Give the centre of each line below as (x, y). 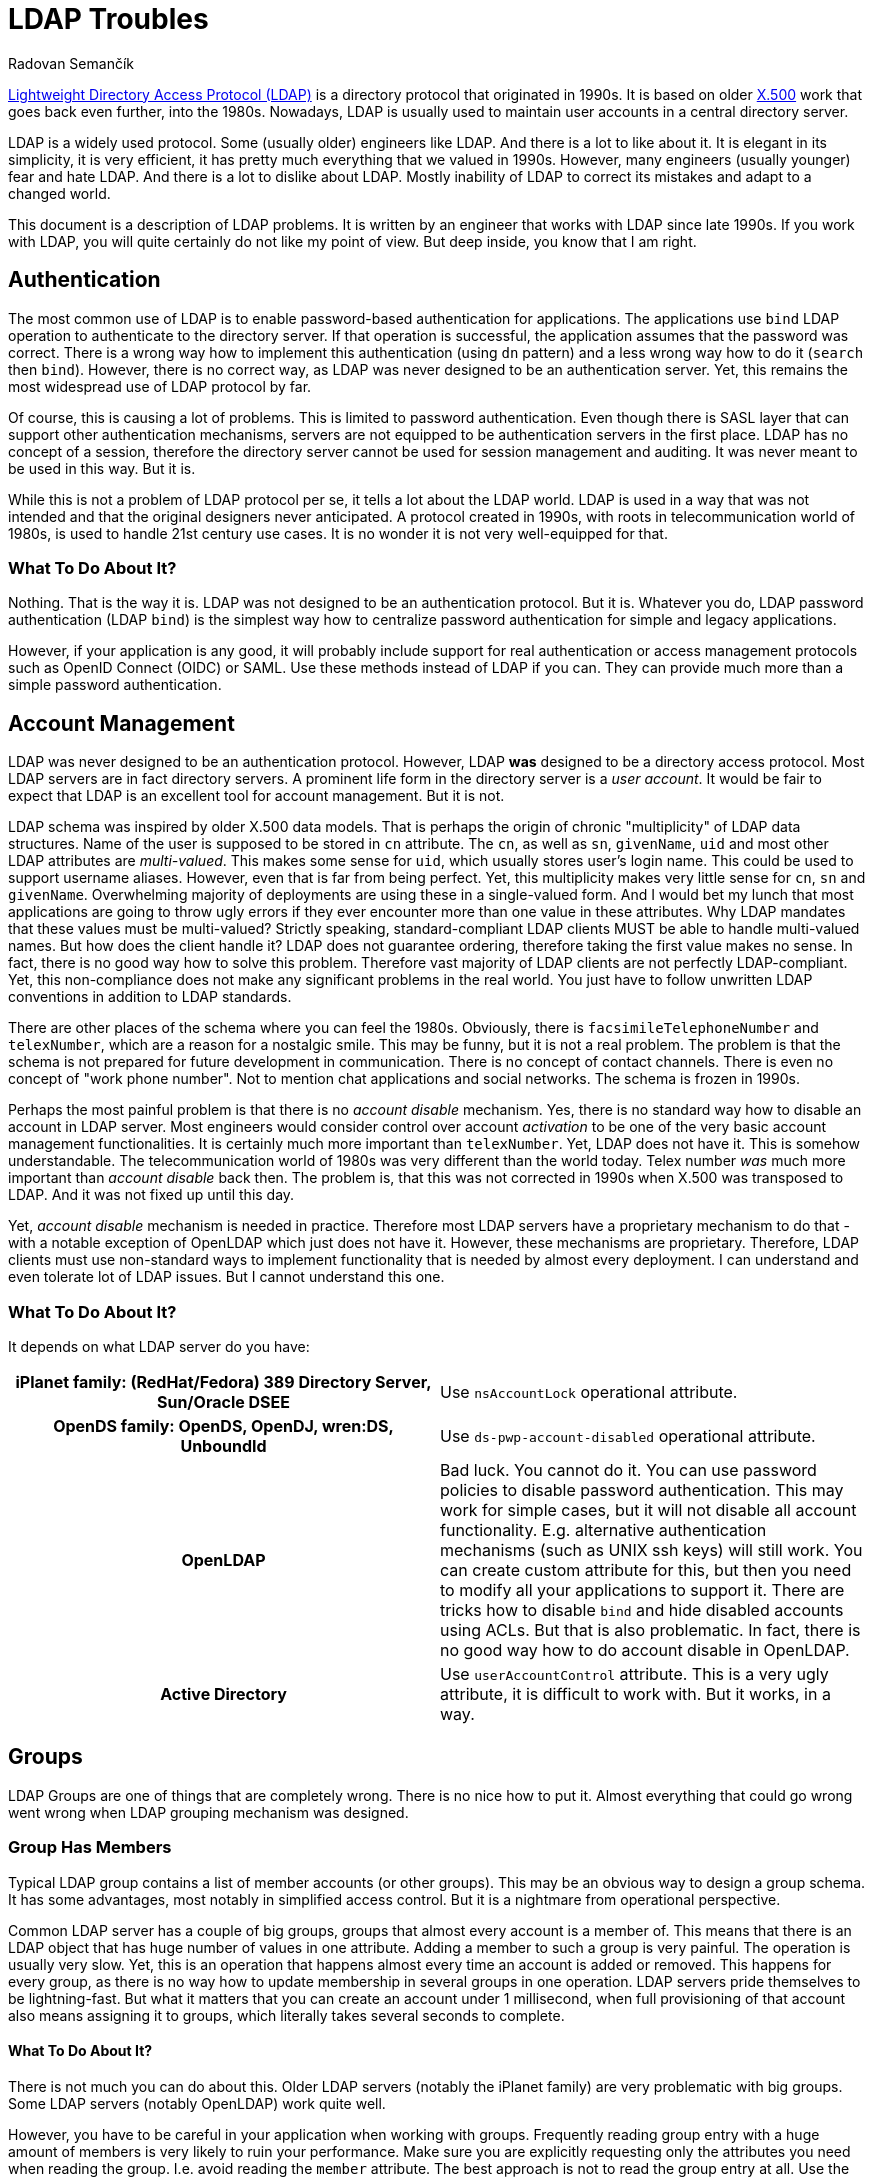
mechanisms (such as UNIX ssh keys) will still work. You (651, 1549)
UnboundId (223, 1445)
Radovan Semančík (71, 63)
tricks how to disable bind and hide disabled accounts (642, 1609)
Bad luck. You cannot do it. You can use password (628, 1469)
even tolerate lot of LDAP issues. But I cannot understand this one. (226, 1277)
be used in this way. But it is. (102, 468)
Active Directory (223, 1693)
